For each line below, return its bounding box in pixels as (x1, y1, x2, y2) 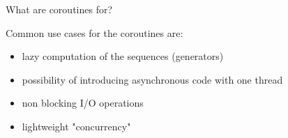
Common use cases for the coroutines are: (6, 25, 183, 40)
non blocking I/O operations (22, 95, 144, 110)
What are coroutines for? (6, 2, 113, 16)
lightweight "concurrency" (22, 118, 131, 133)
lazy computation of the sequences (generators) (22, 49, 224, 63)
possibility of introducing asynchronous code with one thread (22, 72, 283, 86)
